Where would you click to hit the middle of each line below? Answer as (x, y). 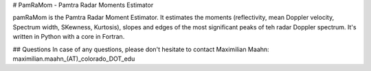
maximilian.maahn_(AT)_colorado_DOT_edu (74, 59)
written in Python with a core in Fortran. (69, 37)
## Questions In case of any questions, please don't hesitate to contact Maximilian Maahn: (141, 49)
